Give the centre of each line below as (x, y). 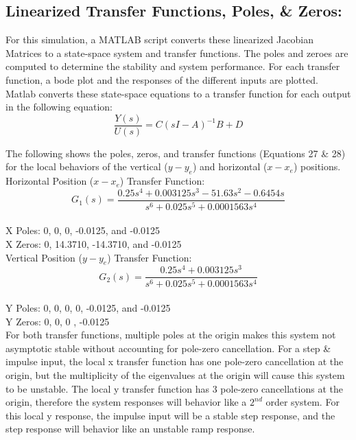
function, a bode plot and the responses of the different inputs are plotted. (162, 79)
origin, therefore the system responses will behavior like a (126, 402)
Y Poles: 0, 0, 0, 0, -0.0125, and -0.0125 (88, 308)
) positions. (317, 166)
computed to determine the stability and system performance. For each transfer (173, 66)
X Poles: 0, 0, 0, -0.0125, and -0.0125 (83, 230)
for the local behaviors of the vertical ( (87, 166)
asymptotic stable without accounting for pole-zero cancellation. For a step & (168, 348)
